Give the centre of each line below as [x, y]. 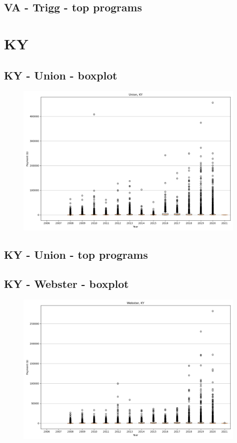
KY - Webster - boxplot [66, 283]
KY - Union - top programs [76, 254]
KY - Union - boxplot [61, 75]
